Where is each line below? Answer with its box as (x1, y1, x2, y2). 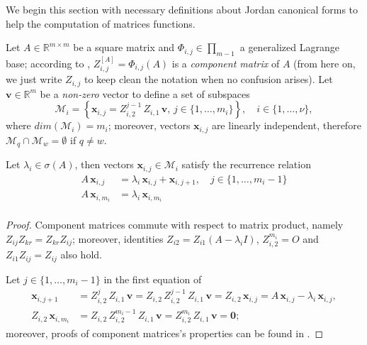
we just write (6, 72, 62, 87)
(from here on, (293, 55, 356, 70)
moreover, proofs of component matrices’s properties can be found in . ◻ (6, 325, 324, 340)
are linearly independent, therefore (211, 118, 361, 133)
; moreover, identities (72, 231, 164, 246)
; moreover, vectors (108, 118, 191, 133)
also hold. (60, 247, 102, 262)
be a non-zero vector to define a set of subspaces (40, 86, 250, 101)
